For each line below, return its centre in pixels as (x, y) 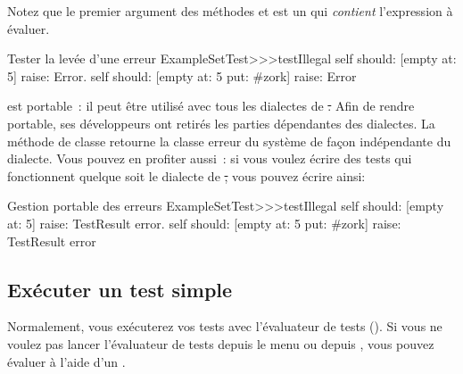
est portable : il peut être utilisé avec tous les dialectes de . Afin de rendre (211, 106)
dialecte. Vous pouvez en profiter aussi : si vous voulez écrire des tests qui (210, 158)
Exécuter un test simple (120, 289)
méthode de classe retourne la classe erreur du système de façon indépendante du (229, 141)
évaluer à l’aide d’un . (66, 361)
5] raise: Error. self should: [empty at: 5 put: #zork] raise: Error (182, 75)
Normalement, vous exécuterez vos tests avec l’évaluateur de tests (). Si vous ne (225, 326)
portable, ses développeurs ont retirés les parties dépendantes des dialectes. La (221, 123)
